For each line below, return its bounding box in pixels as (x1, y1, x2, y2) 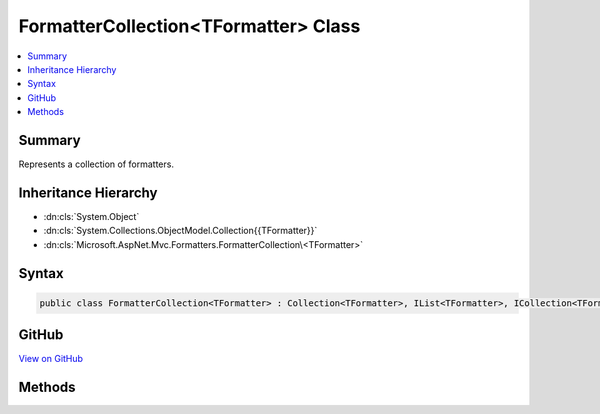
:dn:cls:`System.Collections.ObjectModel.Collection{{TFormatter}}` (43, 225, 318, 237)
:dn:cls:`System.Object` (43, 210, 140, 222)
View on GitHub (18, 353, 84, 365)
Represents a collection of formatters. (18, 158, 175, 170)
